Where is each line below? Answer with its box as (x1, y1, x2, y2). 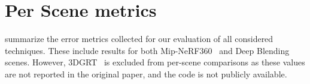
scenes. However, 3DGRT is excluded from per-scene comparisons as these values (5, 56, 305, 68)
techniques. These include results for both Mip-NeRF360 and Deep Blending (5, 44, 290, 56)
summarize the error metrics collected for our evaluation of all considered (5, 32, 273, 45)
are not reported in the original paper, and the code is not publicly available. (5, 67, 287, 80)
